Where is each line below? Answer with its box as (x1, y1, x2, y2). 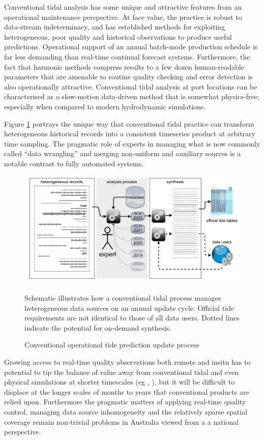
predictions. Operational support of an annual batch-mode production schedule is (4, 41, 258, 52)
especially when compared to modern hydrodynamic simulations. (4, 101, 206, 111)
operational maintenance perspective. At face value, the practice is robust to (4, 11, 242, 22)
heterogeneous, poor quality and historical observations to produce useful (4, 31, 232, 42)
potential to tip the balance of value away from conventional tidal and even (4, 366, 239, 377)
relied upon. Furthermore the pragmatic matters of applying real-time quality (4, 396, 246, 407)
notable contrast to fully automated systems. (4, 158, 144, 168)
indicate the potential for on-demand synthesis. (24, 322, 171, 333)
